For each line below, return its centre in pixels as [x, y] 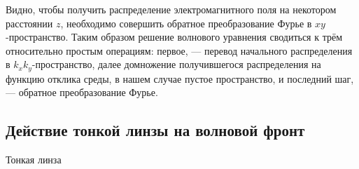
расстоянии [29, 23]
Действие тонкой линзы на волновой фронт [155, 130]
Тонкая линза [34, 160]
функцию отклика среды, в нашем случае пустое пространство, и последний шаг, [180, 78]
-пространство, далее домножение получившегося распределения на [176, 64]
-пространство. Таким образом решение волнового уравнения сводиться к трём [174, 37]
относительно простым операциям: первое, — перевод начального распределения [179, 50]
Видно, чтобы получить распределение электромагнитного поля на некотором [171, 9]
